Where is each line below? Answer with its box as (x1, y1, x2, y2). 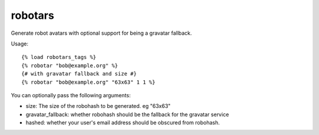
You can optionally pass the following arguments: (11, 91, 131, 98)
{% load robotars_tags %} (21, 54, 97, 61)
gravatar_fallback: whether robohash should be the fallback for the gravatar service (25, 111, 229, 118)
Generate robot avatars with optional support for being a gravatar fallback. (11, 29, 192, 37)
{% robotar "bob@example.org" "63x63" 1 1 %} (21, 78, 156, 85)
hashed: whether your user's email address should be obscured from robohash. (25, 119, 220, 126)
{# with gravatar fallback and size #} (21, 71, 137, 77)
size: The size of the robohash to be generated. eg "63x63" (25, 103, 171, 110)
